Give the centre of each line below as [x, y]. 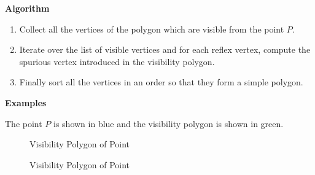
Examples [26, 102]
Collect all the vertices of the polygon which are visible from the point [152, 29]
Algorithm [27, 8]
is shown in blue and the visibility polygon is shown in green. [169, 123]
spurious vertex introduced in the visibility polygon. [117, 61]
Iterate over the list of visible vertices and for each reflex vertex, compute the [165, 49]
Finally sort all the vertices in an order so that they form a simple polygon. [161, 82]
